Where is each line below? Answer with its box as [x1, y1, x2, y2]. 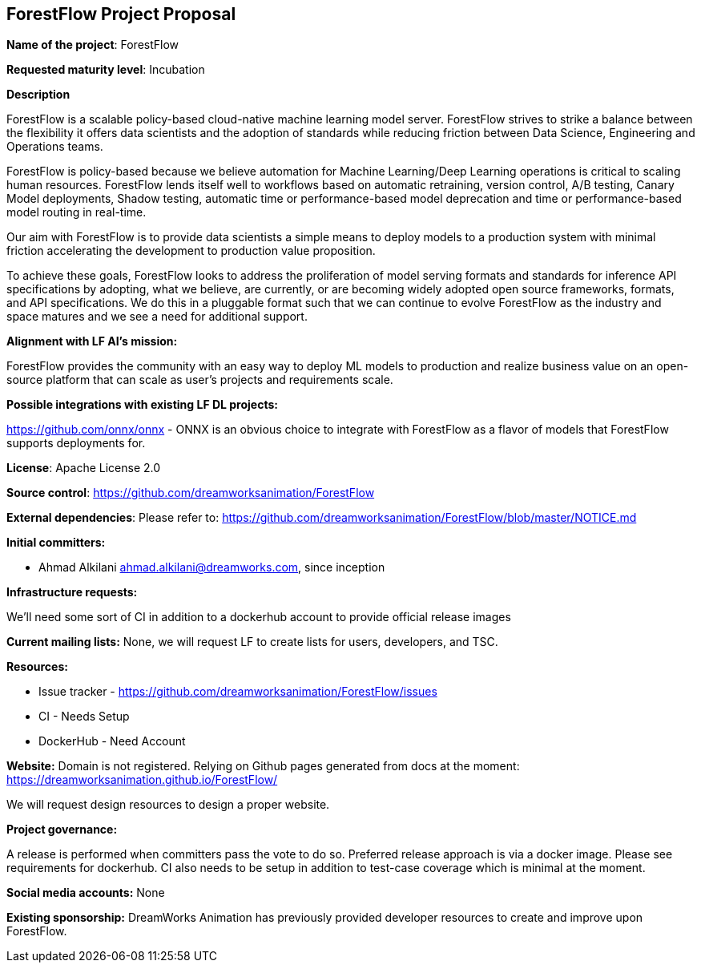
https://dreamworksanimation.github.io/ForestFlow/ [6, 773, 278, 787]
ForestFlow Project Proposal [6, 4, 236, 24]
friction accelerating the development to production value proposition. [6, 244, 376, 258]
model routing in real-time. [6, 205, 147, 220]
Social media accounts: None [6, 886, 165, 900]
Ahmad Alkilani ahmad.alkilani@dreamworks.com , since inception [38, 560, 385, 575]
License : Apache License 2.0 [6, 461, 161, 475]
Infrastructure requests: [6, 585, 138, 600]
